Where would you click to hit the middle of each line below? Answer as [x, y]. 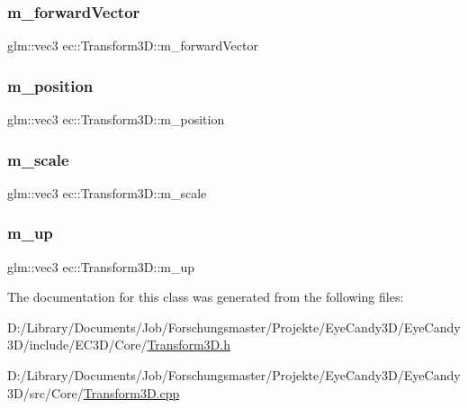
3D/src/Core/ [45, 392]
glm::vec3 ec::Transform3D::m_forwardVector [133, 45]
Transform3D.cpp [131, 392]
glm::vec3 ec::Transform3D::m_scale [107, 192]
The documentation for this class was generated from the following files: [206, 297]
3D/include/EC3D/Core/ [77, 345]
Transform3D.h [189, 345]
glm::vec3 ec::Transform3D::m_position [116, 119]
